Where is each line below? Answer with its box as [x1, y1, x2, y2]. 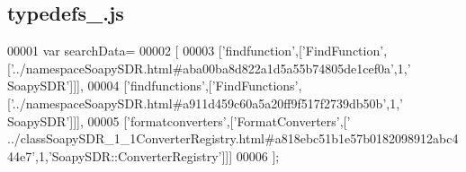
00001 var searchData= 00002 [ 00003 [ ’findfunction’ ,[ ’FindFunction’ [7, 41, 384, 60]
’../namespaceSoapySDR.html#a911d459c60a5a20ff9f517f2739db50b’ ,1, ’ [10, 93, 404, 112]
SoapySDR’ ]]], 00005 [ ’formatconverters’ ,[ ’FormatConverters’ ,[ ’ [7, 111, 351, 130]
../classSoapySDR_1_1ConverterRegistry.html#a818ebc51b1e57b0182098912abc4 [7, 129, 459, 148]
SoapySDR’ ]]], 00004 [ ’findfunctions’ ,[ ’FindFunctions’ [7, 76, 299, 95]
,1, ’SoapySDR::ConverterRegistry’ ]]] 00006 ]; [35, 146, 280, 165]
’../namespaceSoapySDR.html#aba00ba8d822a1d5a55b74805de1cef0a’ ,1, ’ [10, 58, 411, 77]
